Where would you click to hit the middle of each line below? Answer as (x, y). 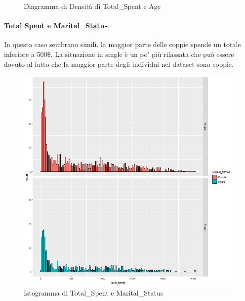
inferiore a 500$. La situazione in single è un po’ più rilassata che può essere (119, 54)
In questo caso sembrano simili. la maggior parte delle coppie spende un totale (122, 44)
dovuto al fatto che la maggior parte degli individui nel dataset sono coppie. (119, 64)
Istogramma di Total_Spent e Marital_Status (94, 292)
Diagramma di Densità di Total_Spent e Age (92, 6)
